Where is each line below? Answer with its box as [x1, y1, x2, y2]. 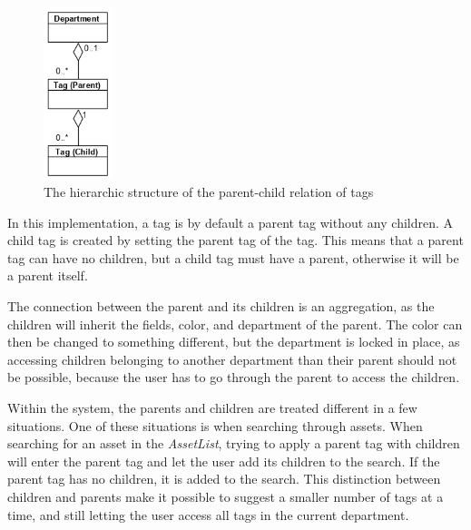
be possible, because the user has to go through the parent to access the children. [7, 368, 460, 387]
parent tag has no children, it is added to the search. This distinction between [7, 469, 441, 488]
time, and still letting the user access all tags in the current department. [7, 505, 409, 524]
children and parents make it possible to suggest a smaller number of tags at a [7, 486, 444, 505]
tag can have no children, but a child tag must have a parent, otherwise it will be [7, 248, 459, 267]
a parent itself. [7, 266, 88, 285]
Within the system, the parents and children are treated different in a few [7, 397, 417, 417]
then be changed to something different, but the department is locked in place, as [7, 332, 460, 351]
